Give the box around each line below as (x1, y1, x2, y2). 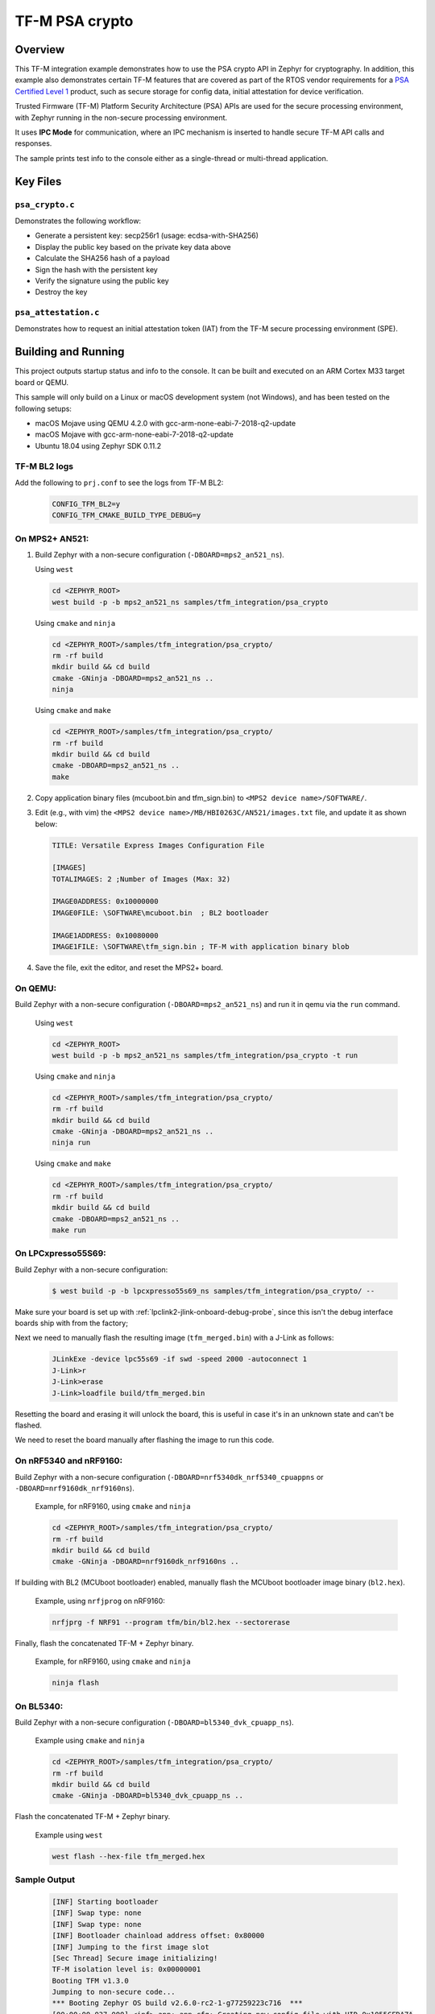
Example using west (35, 1830, 103, 1840)
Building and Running (14, 345, 125, 358)
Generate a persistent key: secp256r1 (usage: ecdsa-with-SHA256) (35, 230, 259, 241)
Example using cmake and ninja (35, 1736, 145, 1746)
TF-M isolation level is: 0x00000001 (52, 1965, 201, 1974)
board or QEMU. (14, 377, 68, 387)
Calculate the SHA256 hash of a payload (35, 254, 170, 263)
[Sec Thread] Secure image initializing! (52, 1954, 218, 1962)
